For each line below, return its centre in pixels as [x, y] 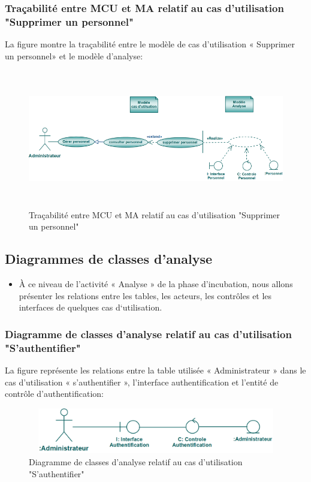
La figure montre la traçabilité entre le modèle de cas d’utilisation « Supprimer [150, 44]
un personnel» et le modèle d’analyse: [74, 55]
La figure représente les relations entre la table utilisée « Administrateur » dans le [155, 370]
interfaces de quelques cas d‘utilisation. [90, 307]
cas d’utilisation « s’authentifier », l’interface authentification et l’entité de [142, 382]
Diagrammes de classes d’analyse [109, 259]
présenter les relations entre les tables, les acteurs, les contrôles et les [145, 295]
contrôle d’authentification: [54, 394]
